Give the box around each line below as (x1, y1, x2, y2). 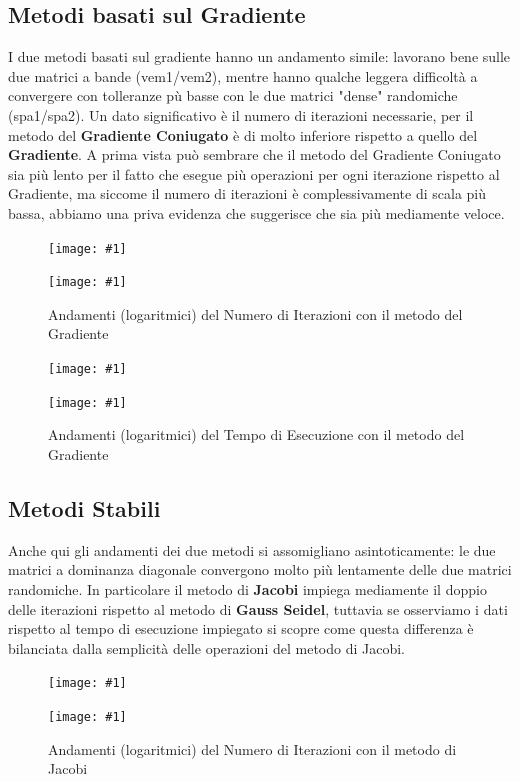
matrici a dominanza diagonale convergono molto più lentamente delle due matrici (8, 559, 512, 580)
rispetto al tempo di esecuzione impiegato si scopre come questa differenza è (8, 618, 474, 639)
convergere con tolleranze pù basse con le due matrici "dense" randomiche (8, 85, 458, 106)
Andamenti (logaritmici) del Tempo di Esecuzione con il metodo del (48, 424, 465, 445)
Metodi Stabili (8, 492, 161, 523)
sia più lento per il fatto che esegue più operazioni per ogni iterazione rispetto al (8, 163, 500, 184)
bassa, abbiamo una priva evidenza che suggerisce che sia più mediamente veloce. (8, 202, 505, 223)
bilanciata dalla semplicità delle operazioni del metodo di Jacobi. (8, 637, 405, 658)
